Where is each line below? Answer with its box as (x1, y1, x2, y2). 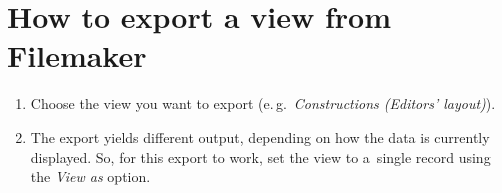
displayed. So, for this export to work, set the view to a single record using (30, 146, 491, 167)
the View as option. (30, 166, 151, 187)
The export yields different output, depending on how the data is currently (30, 126, 490, 147)
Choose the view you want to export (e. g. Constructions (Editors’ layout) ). (30, 93, 496, 114)
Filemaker (7, 35, 147, 76)
